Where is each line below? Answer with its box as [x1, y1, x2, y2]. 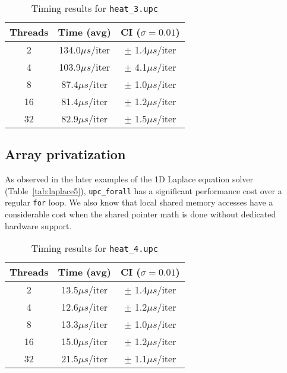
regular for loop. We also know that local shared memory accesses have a [5, 196, 273, 208]
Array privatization [5, 145, 126, 163]
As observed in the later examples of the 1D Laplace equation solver [5, 173, 254, 185]
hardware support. [5, 219, 72, 232]
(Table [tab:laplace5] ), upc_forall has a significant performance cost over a [5, 184, 282, 197]
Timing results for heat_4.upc [31, 241, 158, 255]
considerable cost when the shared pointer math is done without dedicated [5, 208, 276, 220]
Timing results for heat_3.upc [31, 1, 158, 15]
